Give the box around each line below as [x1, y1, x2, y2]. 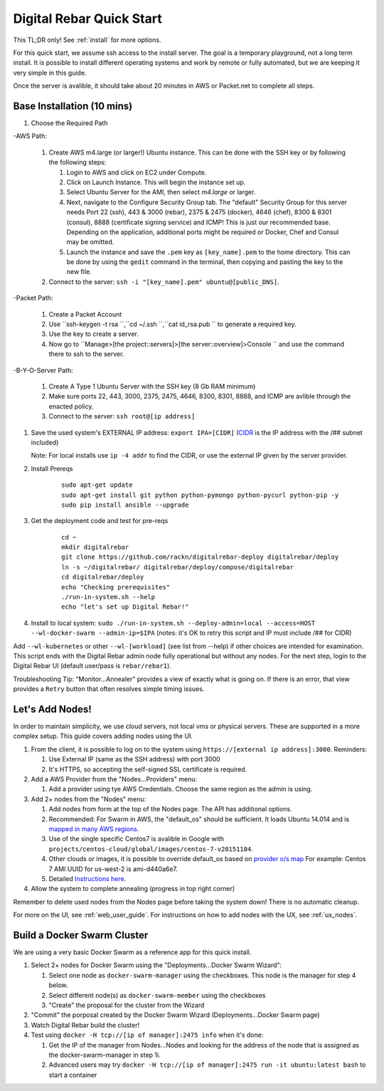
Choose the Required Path [31, 119, 108, 127]
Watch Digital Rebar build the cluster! [31, 1021, 140, 1029]
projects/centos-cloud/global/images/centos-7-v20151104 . [48, 844, 254, 853]
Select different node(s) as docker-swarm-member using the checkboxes [48, 991, 266, 999]
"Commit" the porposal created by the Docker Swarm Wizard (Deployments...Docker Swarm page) [31, 1011, 320, 1019]
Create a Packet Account [48, 310, 122, 318]
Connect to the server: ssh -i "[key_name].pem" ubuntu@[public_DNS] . [48, 278, 280, 286]
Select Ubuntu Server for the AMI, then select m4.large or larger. [66, 188, 256, 196]
